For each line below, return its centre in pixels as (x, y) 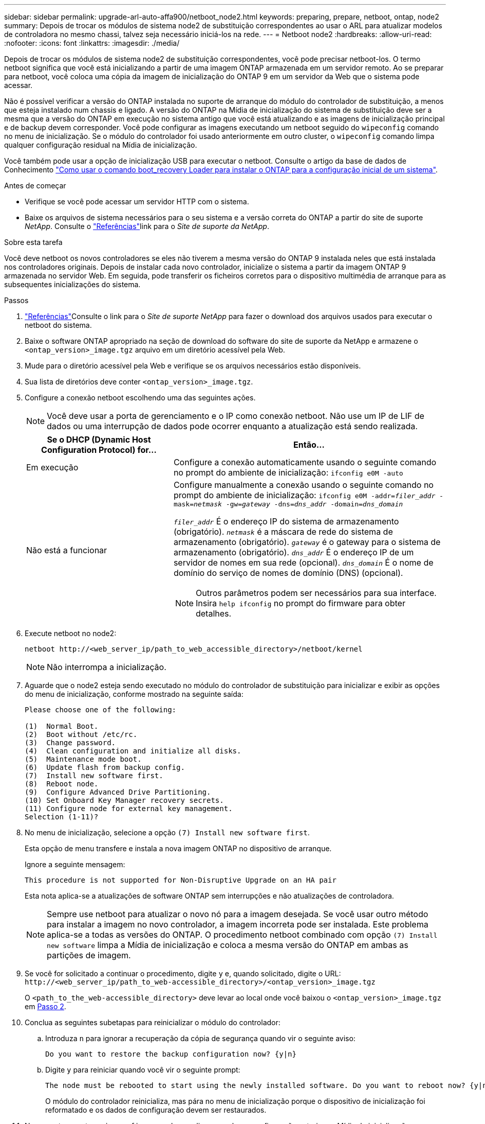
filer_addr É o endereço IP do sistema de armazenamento (286, 521)
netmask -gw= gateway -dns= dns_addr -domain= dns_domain (299, 504)
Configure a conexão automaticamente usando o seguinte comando (305, 462)
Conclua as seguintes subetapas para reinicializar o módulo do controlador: (153, 1022)
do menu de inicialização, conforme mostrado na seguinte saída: (134, 694)
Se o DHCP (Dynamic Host (99, 440)
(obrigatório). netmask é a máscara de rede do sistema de (283, 532)
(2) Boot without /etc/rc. (81, 734)
